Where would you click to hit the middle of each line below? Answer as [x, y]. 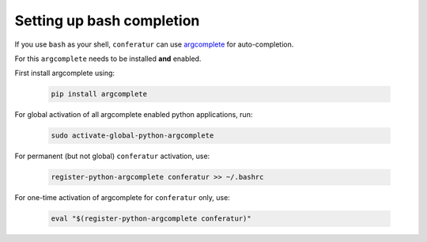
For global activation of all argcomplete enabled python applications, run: [134, 115]
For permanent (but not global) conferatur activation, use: [112, 156]
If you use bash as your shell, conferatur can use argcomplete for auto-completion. [154, 44]
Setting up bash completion [107, 21]
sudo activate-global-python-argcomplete [132, 136]
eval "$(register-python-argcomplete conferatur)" [151, 219]
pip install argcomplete [99, 94]
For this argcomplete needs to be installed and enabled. [108, 59]
